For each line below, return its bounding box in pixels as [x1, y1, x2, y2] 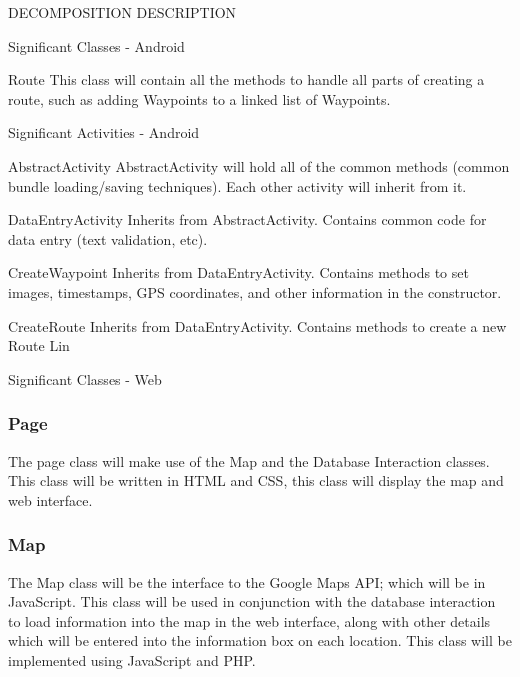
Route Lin [8, 335, 70, 356]
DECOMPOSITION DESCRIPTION [8, 2, 237, 22]
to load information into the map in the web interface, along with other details [8, 610, 491, 631]
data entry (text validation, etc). [8, 228, 208, 249]
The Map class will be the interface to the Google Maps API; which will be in [8, 571, 486, 592]
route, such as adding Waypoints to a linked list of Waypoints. [8, 88, 391, 109]
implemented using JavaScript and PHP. [8, 649, 256, 670]
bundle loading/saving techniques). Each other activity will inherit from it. [8, 175, 467, 196]
